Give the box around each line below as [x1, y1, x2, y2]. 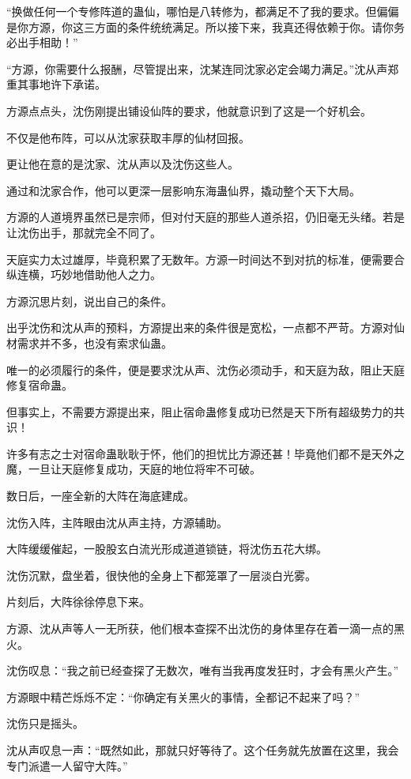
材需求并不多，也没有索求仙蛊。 [6, 334, 172, 351]
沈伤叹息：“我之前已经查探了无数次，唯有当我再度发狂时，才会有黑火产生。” [6, 662, 399, 679]
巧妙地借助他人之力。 [50, 266, 161, 283]
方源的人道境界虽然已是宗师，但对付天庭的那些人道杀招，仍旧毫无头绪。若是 [6, 209, 405, 225]
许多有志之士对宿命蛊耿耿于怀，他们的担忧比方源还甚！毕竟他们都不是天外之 [6, 445, 405, 461]
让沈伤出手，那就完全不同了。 [6, 224, 161, 240]
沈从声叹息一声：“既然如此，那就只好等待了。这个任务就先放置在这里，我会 [6, 742, 399, 758]
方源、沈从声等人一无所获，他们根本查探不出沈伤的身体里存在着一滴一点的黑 [6, 620, 405, 637]
